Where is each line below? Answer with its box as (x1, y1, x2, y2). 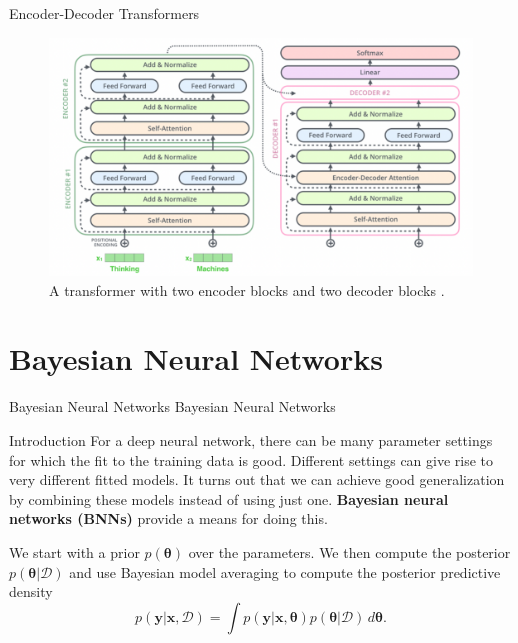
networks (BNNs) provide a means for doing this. (9, 508, 328, 529)
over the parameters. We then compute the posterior (188, 541, 511, 562)
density (9, 581, 53, 602)
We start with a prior (9, 541, 140, 562)
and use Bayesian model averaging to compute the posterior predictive (69, 561, 501, 582)
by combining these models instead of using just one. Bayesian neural (9, 488, 449, 509)
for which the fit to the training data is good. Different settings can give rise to (9, 449, 494, 470)
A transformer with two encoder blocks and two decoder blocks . (49, 279, 445, 300)
